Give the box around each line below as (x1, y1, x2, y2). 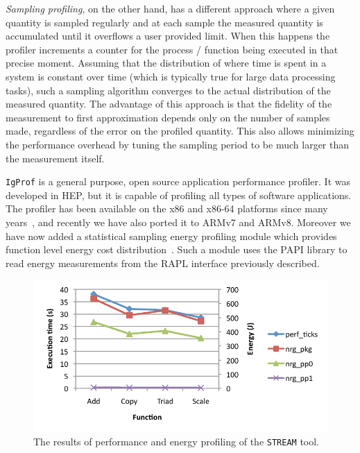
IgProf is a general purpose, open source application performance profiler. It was (6, 174, 350, 189)
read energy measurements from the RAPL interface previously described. (6, 255, 320, 270)
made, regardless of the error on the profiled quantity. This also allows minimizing (6, 123, 354, 138)
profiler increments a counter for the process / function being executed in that (6, 42, 338, 56)
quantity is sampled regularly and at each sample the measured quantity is (6, 15, 323, 29)
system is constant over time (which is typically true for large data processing (6, 69, 336, 83)
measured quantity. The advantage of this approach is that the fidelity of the (6, 96, 332, 111)
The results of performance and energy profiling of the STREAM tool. (33, 434, 320, 449)
